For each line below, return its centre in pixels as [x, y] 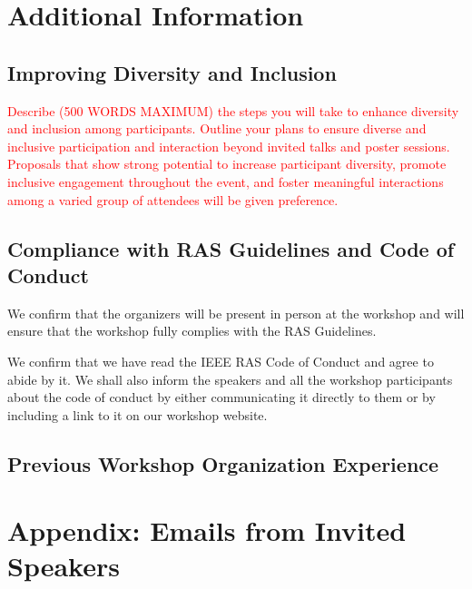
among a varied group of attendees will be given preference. [173, 199]
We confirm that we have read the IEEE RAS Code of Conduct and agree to [221, 361]
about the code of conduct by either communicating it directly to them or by [221, 397]
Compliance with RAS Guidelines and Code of [231, 248]
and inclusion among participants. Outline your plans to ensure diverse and [217, 128]
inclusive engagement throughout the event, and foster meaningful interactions [226, 181]
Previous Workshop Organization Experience [223, 463]
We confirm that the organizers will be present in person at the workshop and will [236, 313]
